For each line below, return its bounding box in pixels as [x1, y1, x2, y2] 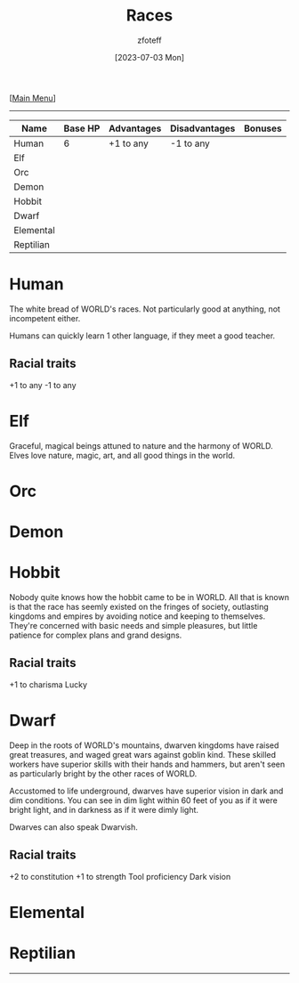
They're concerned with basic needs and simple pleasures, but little [9, 620, 258, 630]
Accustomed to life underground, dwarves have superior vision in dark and [9, 785, 284, 796]
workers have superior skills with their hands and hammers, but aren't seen [9, 759, 286, 769]
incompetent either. [9, 313, 81, 323]
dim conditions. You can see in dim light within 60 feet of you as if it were [9, 794, 278, 806]
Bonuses [244, 122, 282, 134]
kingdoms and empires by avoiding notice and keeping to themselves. [9, 611, 266, 621]
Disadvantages [170, 122, 236, 134]
